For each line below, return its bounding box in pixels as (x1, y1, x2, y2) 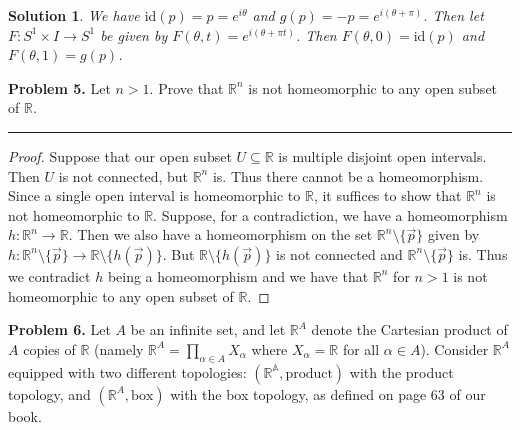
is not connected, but (58, 165, 188, 186)
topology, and (8, 383, 91, 404)
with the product (349, 361, 454, 382)
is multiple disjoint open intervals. (278, 145, 487, 166)
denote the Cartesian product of (311, 319, 508, 340)
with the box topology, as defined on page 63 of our (170, 383, 486, 404)
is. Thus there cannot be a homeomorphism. (212, 165, 484, 186)
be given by (100, 24, 168, 45)
